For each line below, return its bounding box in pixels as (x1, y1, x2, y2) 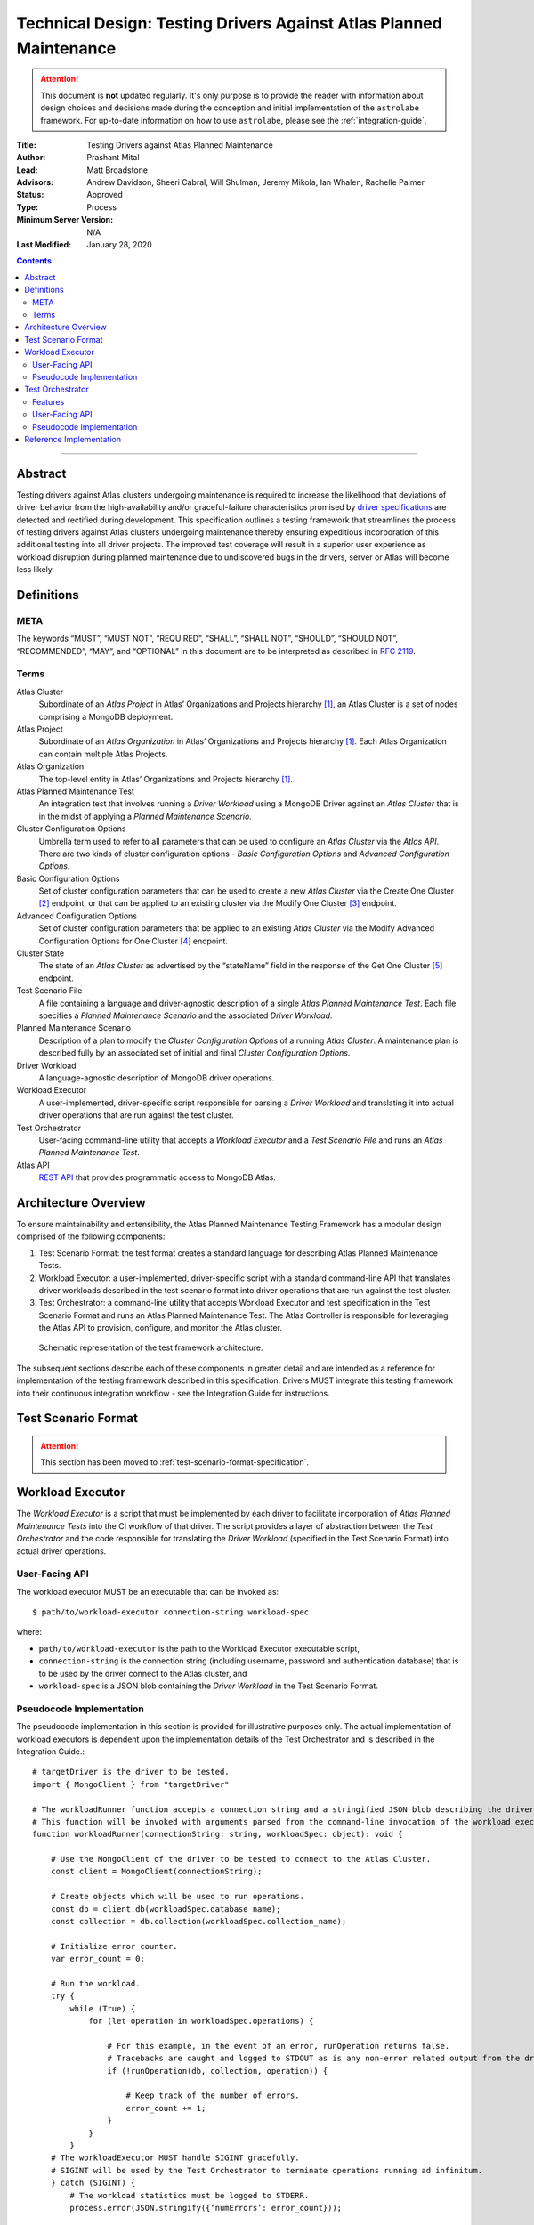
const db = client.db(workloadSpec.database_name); (50, 1904, 281, 1913)
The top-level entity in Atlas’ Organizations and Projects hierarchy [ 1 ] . (38, 773, 294, 784)
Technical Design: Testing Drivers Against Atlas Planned (16, 13, 442, 33)
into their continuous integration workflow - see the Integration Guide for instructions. (16, 1388, 330, 1398)
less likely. (16, 564, 55, 575)
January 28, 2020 (86, 239, 153, 250)
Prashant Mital (86, 152, 140, 163)
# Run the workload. (50, 1978, 141, 1988)
